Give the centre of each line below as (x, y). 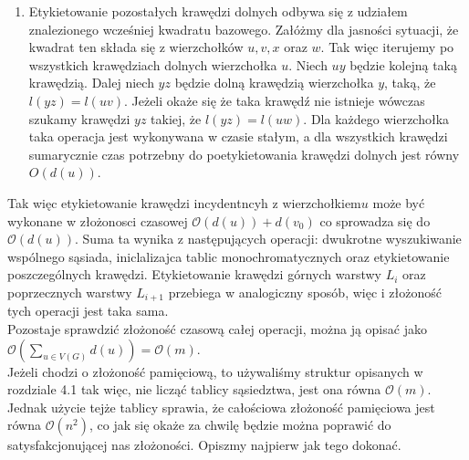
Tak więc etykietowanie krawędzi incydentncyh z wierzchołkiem (184, 202)
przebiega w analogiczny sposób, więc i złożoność (305, 292)
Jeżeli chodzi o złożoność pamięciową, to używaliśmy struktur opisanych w (215, 371)
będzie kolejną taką (403, 64)
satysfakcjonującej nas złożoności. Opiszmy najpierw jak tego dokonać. (204, 445)
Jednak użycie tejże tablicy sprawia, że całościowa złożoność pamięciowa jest (221, 407)
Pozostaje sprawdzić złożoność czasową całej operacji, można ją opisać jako (217, 328)
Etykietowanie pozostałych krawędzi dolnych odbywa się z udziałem (218, 11)
